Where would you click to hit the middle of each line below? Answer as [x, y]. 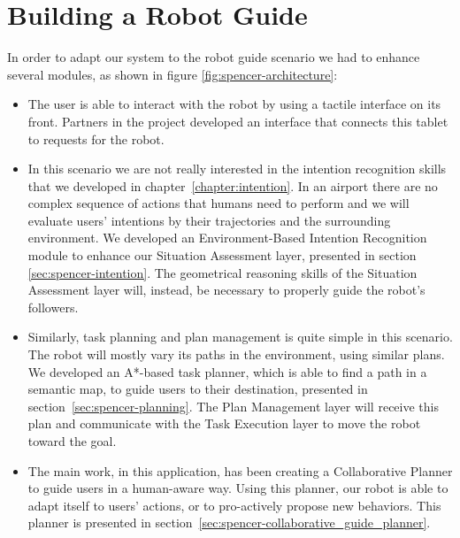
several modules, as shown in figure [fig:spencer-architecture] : [172, 74]
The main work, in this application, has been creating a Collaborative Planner [240, 470]
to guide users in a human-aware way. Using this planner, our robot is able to [238, 488]
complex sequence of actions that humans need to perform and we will [218, 203]
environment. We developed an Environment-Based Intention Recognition [227, 238]
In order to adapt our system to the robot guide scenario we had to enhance [214, 57]
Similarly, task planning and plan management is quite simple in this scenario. [240, 337]
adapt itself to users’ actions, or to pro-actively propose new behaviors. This [234, 505]
